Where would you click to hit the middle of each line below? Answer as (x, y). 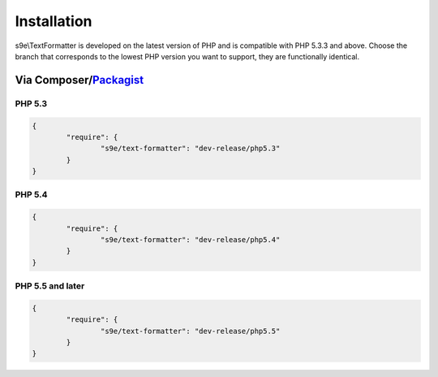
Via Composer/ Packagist (79, 80)
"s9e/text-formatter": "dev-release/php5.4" (190, 239)
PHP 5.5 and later (50, 286)
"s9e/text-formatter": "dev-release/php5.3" (190, 149)
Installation (54, 21)
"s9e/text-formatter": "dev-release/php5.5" (190, 331)
